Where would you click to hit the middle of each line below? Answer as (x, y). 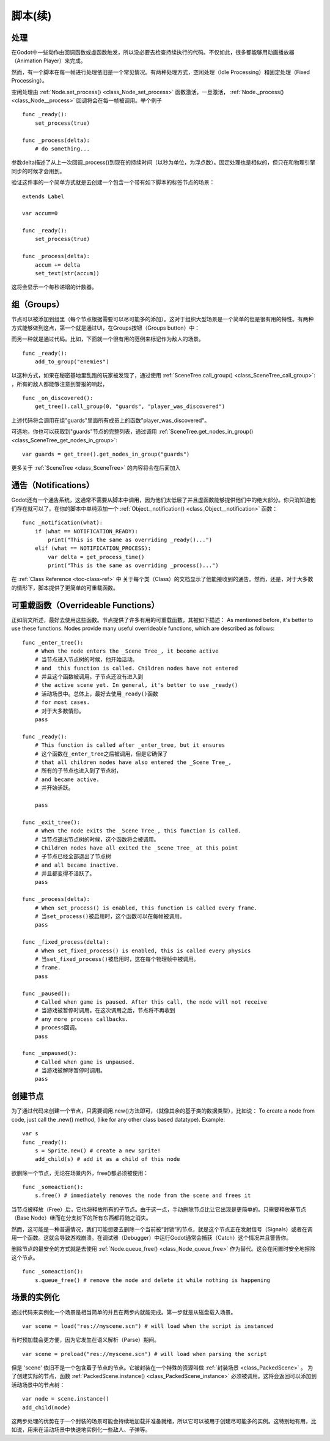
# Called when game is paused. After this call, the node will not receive (151, 1002)
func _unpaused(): (50, 1053)
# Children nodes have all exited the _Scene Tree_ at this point (136, 848)
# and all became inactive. (77, 865)
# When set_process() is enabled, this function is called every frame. (146, 908)
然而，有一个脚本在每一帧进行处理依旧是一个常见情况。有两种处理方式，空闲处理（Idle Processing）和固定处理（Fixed (161, 72)
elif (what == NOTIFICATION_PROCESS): (93, 548)
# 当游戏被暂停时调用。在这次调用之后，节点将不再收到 (105, 1010)
